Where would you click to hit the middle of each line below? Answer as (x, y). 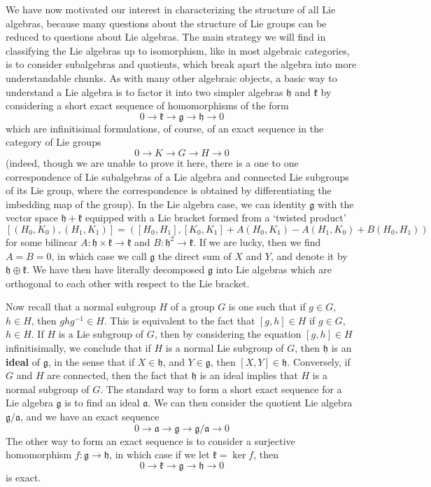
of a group (192, 307)
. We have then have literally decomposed (115, 269)
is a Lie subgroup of (101, 334)
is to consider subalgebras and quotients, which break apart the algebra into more (181, 64)
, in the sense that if (91, 361)
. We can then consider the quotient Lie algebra (250, 403)
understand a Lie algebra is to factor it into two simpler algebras (144, 91)
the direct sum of (195, 255)
